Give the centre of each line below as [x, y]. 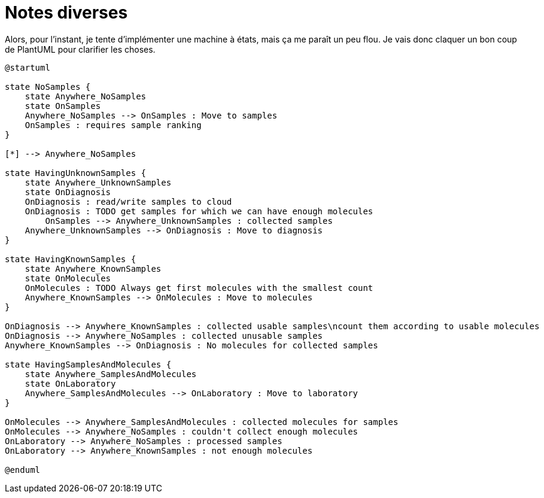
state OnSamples [63, 106]
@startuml [28, 67]
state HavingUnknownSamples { [76, 173]
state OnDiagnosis [68, 192]
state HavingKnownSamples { [71, 259]
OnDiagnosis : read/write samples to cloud [128, 201]
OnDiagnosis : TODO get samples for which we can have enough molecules [199, 211]
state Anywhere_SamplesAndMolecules [111, 374]
